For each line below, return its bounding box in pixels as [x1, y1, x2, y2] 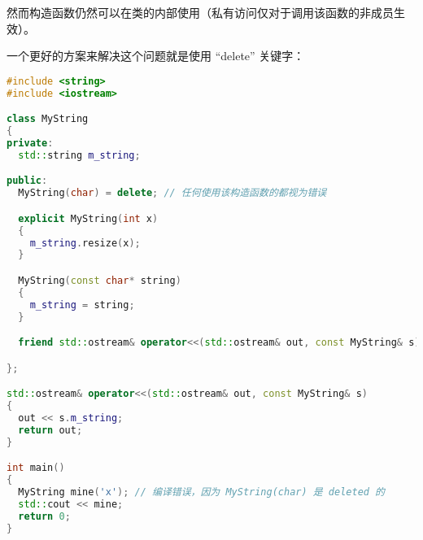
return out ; [18, 424, 83, 436]
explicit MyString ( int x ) [18, 212, 159, 224]
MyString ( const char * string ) [18, 274, 181, 286]
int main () [7, 462, 65, 474]
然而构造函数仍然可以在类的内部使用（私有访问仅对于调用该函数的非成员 [7, 4, 394, 20]
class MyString [7, 113, 89, 125]
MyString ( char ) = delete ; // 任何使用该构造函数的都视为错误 [18, 187, 327, 199]
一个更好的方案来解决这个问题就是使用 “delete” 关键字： [7, 47, 305, 64]
